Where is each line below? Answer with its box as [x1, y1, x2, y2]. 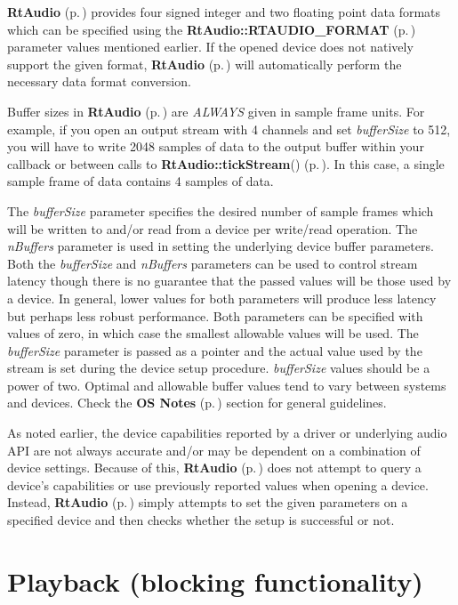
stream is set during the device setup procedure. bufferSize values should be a [7, 359, 430, 377]
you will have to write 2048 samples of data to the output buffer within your [7, 137, 424, 156]
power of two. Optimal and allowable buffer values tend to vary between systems [7, 375, 446, 394]
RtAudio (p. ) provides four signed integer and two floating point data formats [7, 3, 441, 20]
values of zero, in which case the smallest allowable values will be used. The [7, 324, 419, 343]
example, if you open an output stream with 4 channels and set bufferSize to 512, [7, 119, 451, 138]
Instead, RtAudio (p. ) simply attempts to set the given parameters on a [7, 493, 408, 512]
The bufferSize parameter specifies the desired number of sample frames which [7, 201, 434, 220]
